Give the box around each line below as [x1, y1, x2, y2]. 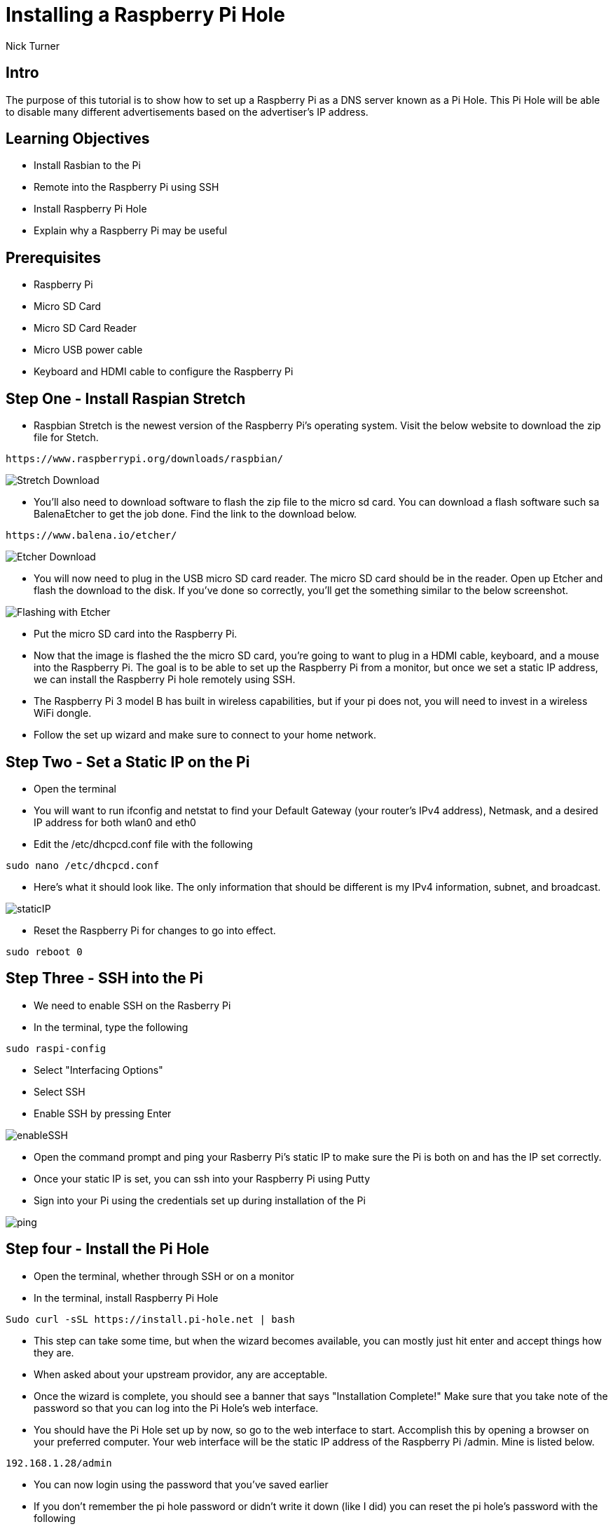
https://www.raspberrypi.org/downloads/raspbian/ [6, 453, 284, 465]
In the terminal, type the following [34, 1021, 188, 1033]
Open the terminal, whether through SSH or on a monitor [34, 1269, 295, 1282]
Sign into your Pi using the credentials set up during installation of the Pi [34, 1194, 366, 1206]
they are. [34, 1346, 74, 1359]
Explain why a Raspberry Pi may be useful [34, 224, 228, 237]
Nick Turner [6, 39, 60, 52]
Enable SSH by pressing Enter [34, 1107, 172, 1119]
